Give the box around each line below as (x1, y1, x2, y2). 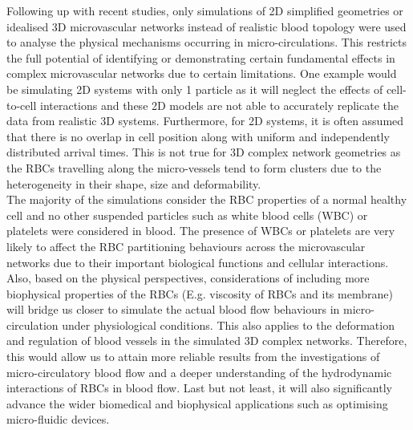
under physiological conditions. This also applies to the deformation (62, 316, 395, 333)
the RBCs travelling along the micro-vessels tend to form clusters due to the (6, 159, 382, 176)
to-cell (6, 96, 37, 113)
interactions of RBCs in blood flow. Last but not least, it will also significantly (6, 379, 392, 396)
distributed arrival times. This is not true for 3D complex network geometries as (6, 144, 401, 160)
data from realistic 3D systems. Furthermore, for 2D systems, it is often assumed (6, 112, 404, 129)
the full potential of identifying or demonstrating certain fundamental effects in (6, 49, 395, 66)
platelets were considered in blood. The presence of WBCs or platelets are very (6, 222, 395, 239)
